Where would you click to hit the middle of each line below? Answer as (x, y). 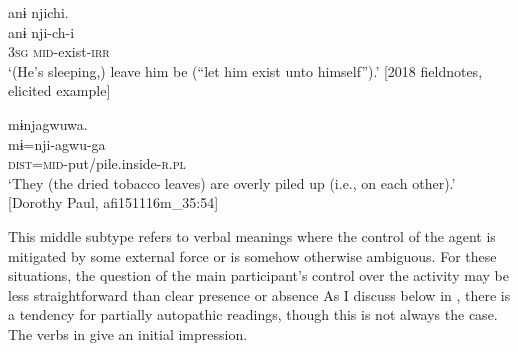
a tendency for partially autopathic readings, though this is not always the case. (253, 314)
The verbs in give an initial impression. (128, 333)
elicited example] (59, 90)
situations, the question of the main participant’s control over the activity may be (258, 275)
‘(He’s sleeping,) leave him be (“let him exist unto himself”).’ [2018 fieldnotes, (245, 70)
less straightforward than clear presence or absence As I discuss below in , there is (259, 294)
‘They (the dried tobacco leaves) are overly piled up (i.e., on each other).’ (232, 182)
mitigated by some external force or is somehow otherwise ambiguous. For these (252, 255)
